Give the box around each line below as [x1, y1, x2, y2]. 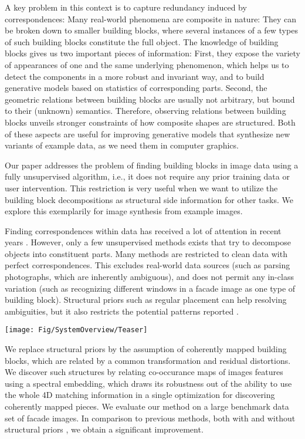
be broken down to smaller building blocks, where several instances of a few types [5, 24, 298, 36]
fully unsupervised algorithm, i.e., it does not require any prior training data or [5, 170, 290, 183]
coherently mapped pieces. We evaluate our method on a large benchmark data [5, 400, 289, 413]
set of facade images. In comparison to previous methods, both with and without [5, 411, 296, 424]
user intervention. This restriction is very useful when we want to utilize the [5, 181, 278, 194]
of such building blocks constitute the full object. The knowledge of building [5, 35, 279, 48]
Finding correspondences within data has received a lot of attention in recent [5, 224, 282, 237]
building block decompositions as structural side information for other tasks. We [5, 193, 293, 205]
